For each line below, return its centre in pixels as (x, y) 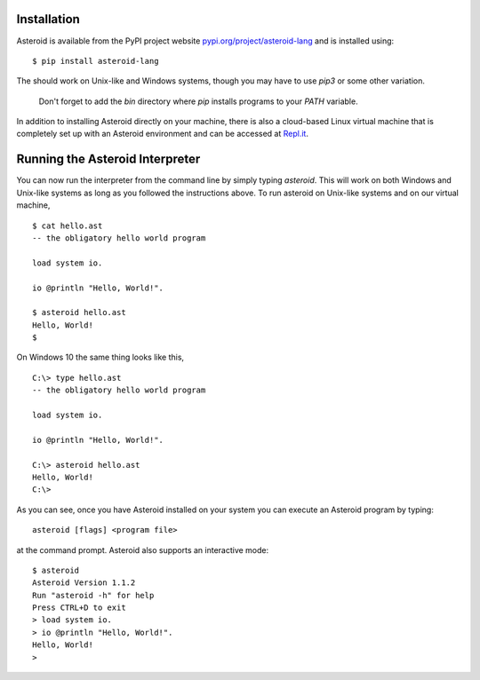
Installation (48, 19)
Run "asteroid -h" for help (93, 595)
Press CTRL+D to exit (79, 608)
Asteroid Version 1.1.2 (84, 583)
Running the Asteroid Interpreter (108, 159)
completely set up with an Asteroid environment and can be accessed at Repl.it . (162, 134)
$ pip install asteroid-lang (96, 61)
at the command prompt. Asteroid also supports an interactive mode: (143, 550)
